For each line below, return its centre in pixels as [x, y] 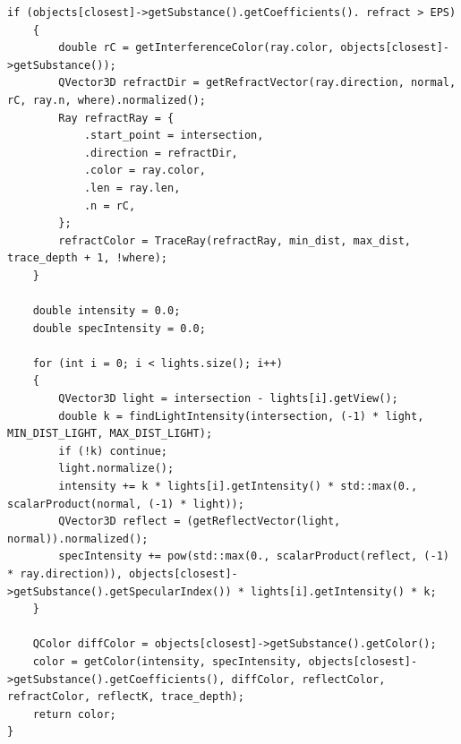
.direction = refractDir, [161, 153]
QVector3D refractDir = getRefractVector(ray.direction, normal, [257, 83]
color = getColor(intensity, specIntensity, [167, 661]
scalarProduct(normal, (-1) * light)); [126, 504]
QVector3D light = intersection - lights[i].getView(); [228, 399]
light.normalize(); [116, 469]
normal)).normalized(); [78, 539]
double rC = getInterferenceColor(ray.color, [196, 48]
